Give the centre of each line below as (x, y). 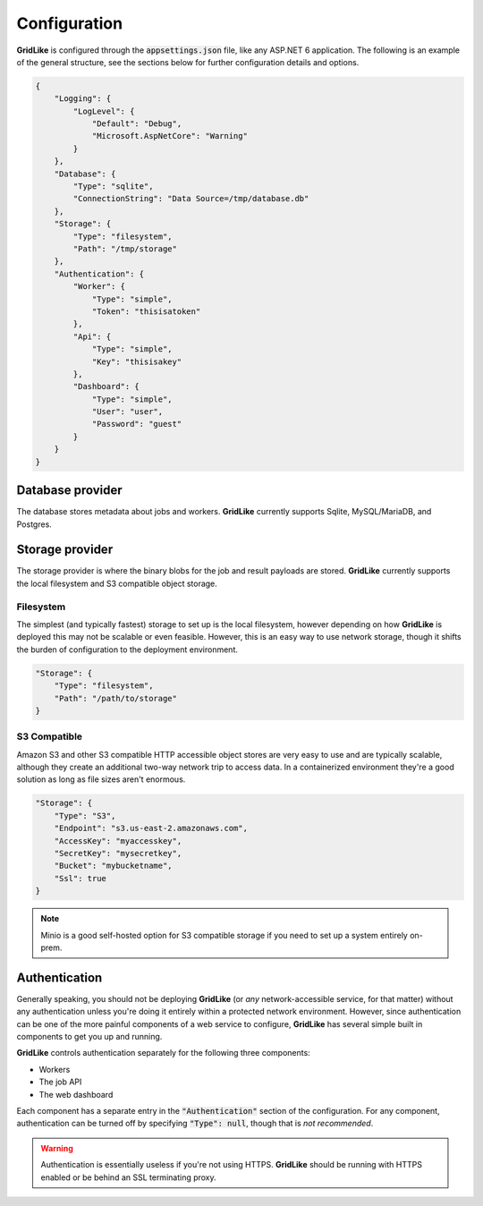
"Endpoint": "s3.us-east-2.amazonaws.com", (151, 828)
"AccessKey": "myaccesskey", (118, 841)
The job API (60, 1082)
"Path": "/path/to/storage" (116, 698)
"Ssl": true (80, 878)
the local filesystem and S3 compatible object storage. (117, 583)
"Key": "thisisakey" (137, 361)
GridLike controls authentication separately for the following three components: (163, 1053)
